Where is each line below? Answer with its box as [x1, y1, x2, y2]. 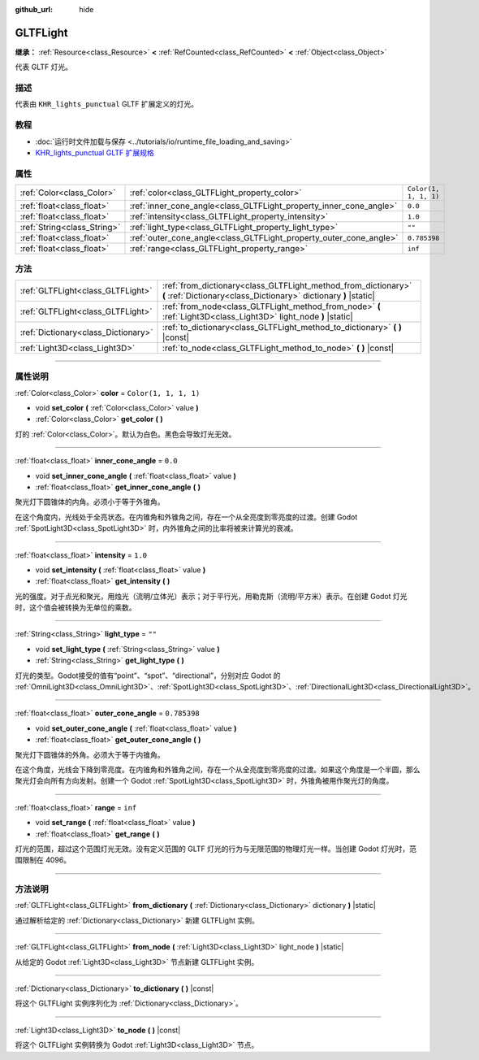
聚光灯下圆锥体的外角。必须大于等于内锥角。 [15, 749, 165, 759]
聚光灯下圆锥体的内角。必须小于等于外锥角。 [15, 497, 165, 507]
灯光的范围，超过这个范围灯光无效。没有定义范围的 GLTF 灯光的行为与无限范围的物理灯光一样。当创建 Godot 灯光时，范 [15, 844, 417, 854]
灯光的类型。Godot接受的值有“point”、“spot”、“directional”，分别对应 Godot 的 [15, 671, 281, 680]
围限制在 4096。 [15, 855, 71, 865]
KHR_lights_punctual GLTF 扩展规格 [35, 147, 154, 158]
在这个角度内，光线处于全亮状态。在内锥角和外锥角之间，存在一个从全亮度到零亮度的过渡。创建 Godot [15, 512, 358, 522]
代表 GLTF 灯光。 [15, 62, 73, 72]
